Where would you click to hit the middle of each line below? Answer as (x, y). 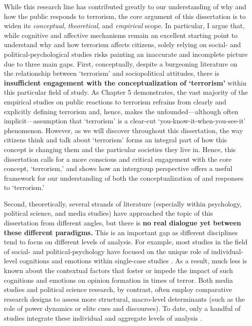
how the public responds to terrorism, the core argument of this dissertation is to (125, 16)
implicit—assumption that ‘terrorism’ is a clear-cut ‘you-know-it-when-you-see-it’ (125, 121)
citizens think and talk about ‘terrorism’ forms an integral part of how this (116, 140)
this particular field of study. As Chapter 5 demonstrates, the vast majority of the (126, 92)
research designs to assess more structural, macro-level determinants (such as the (125, 299)
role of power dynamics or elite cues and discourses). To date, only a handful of (122, 308)
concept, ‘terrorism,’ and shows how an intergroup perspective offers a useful (118, 168)
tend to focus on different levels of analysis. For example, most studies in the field (126, 242)
